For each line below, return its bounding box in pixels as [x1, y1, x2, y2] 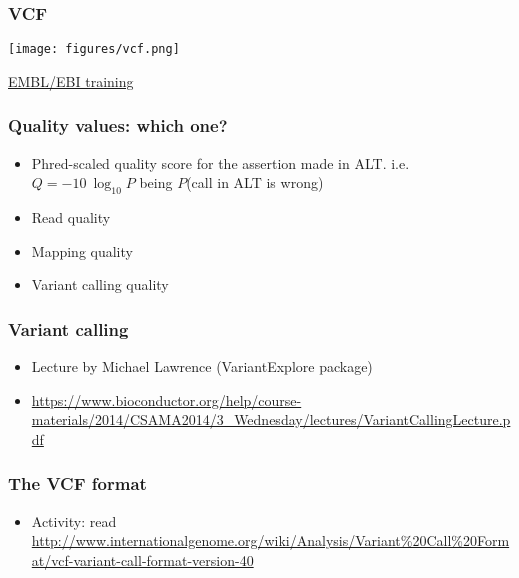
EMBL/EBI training [8, 70, 134, 91]
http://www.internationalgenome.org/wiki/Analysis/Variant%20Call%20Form [31, 530, 510, 551]
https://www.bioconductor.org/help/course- [31, 389, 302, 410]
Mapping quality [31, 240, 133, 261]
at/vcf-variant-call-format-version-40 [31, 549, 254, 570]
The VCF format [8, 471, 147, 496]
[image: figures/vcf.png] [8, 42, 180, 57]
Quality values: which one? [8, 113, 228, 138]
